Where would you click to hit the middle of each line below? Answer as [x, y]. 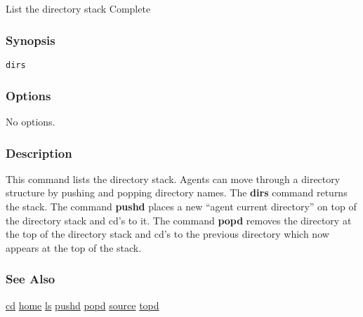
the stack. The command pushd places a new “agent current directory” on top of [181, 207]
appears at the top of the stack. [74, 247]
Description [39, 153]
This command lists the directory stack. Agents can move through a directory [173, 178]
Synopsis [31, 40]
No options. [31, 122]
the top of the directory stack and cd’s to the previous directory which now [167, 234]
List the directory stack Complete [78, 9]
